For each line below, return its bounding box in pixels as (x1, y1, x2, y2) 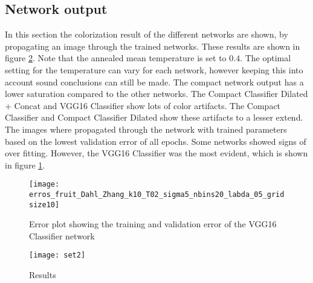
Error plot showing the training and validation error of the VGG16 (29, 218, 277, 230)
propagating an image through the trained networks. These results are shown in (5, 39, 300, 52)
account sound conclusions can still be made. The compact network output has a (5, 75, 304, 88)
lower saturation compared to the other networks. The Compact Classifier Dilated (5, 87, 308, 100)
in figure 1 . (5, 158, 45, 171)
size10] (29, 200, 60, 209)
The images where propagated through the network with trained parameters (5, 122, 287, 135)
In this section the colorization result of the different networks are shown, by (5, 28, 288, 41)
